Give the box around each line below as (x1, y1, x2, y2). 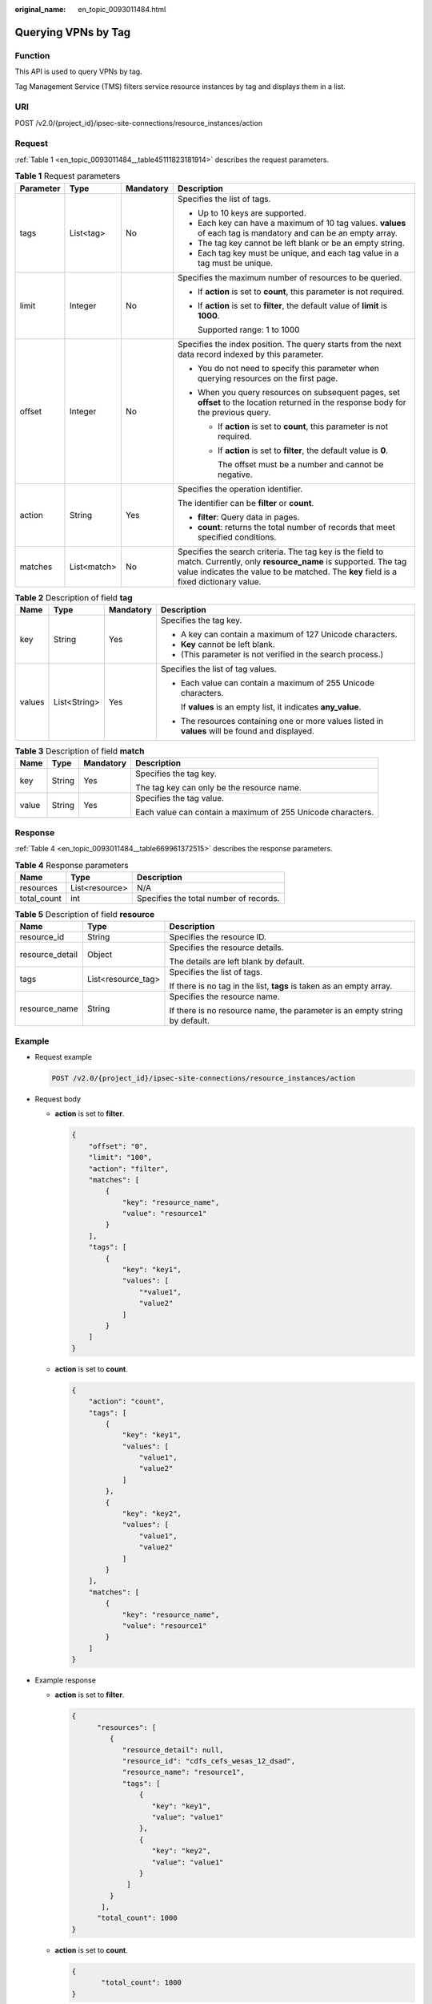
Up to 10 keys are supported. (197, 207, 307, 218)
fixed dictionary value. (177, 576, 262, 587)
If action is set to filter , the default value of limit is (197, 300, 388, 311)
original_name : (14, 5, 66, 14)
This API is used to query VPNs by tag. (14, 67, 143, 76)
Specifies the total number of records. (136, 892, 280, 903)
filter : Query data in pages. (197, 511, 300, 523)
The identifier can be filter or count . (177, 497, 314, 508)
